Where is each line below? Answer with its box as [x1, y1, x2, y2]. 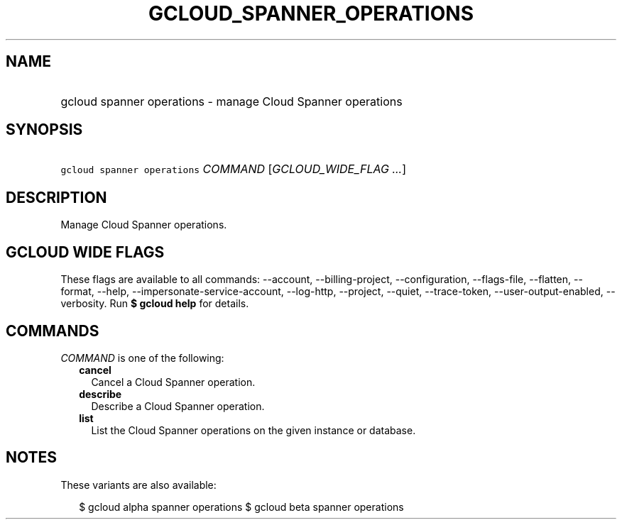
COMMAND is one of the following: [60, 351, 224, 364]
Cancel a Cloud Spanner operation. [91, 375, 256, 388]
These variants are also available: [60, 478, 217, 491]
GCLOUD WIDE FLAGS [6, 243, 165, 261]
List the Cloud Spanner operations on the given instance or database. [91, 424, 416, 436]
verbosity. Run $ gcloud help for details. [60, 297, 249, 310]
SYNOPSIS [6, 121, 83, 139]
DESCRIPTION [6, 188, 107, 206]
